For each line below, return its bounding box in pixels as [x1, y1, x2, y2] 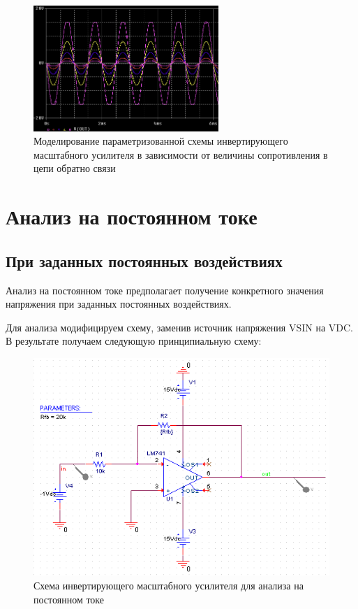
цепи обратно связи [33, 161, 116, 175]
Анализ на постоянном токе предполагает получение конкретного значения [6, 282, 324, 297]
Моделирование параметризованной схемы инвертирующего [33, 134, 288, 148]
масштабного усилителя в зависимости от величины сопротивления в [33, 147, 328, 162]
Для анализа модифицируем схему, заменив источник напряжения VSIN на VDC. [6, 320, 354, 334]
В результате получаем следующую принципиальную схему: [6, 334, 262, 348]
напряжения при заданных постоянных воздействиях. [6, 296, 232, 311]
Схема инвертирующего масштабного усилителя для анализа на [33, 578, 304, 593]
